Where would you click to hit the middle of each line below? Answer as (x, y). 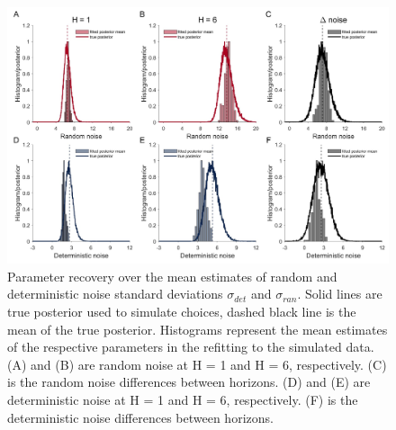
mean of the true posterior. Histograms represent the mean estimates (198, 329)
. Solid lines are (340, 294)
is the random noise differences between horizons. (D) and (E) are (189, 382)
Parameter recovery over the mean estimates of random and (172, 276)
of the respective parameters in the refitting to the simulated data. (191, 347)
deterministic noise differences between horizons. (140, 417)
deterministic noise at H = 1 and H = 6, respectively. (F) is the (183, 400)
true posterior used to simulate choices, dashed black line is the (182, 312)
